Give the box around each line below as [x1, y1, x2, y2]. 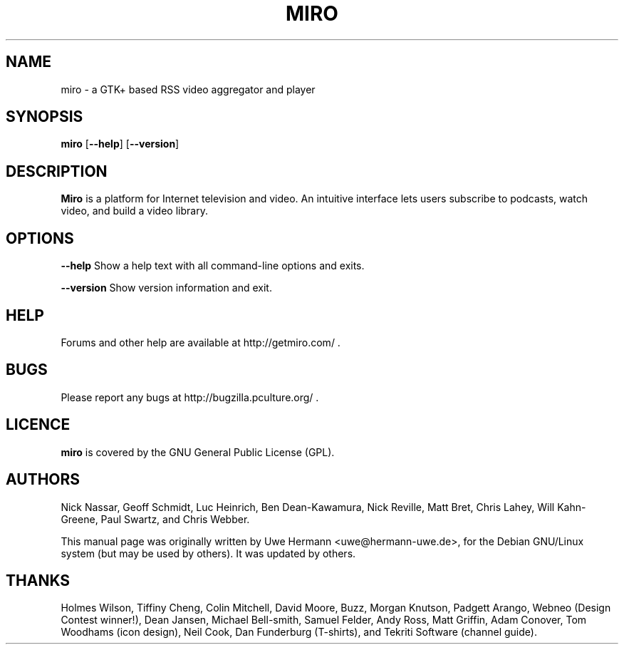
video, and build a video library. [61, 205, 208, 217]
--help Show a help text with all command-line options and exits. [61, 259, 365, 272]
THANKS [6, 571, 71, 589]
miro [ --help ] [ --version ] [61, 138, 180, 150]
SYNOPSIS [6, 108, 83, 126]
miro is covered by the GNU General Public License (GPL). [61, 445, 335, 458]
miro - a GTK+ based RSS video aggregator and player [61, 83, 316, 96]
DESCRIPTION [6, 162, 108, 180]
